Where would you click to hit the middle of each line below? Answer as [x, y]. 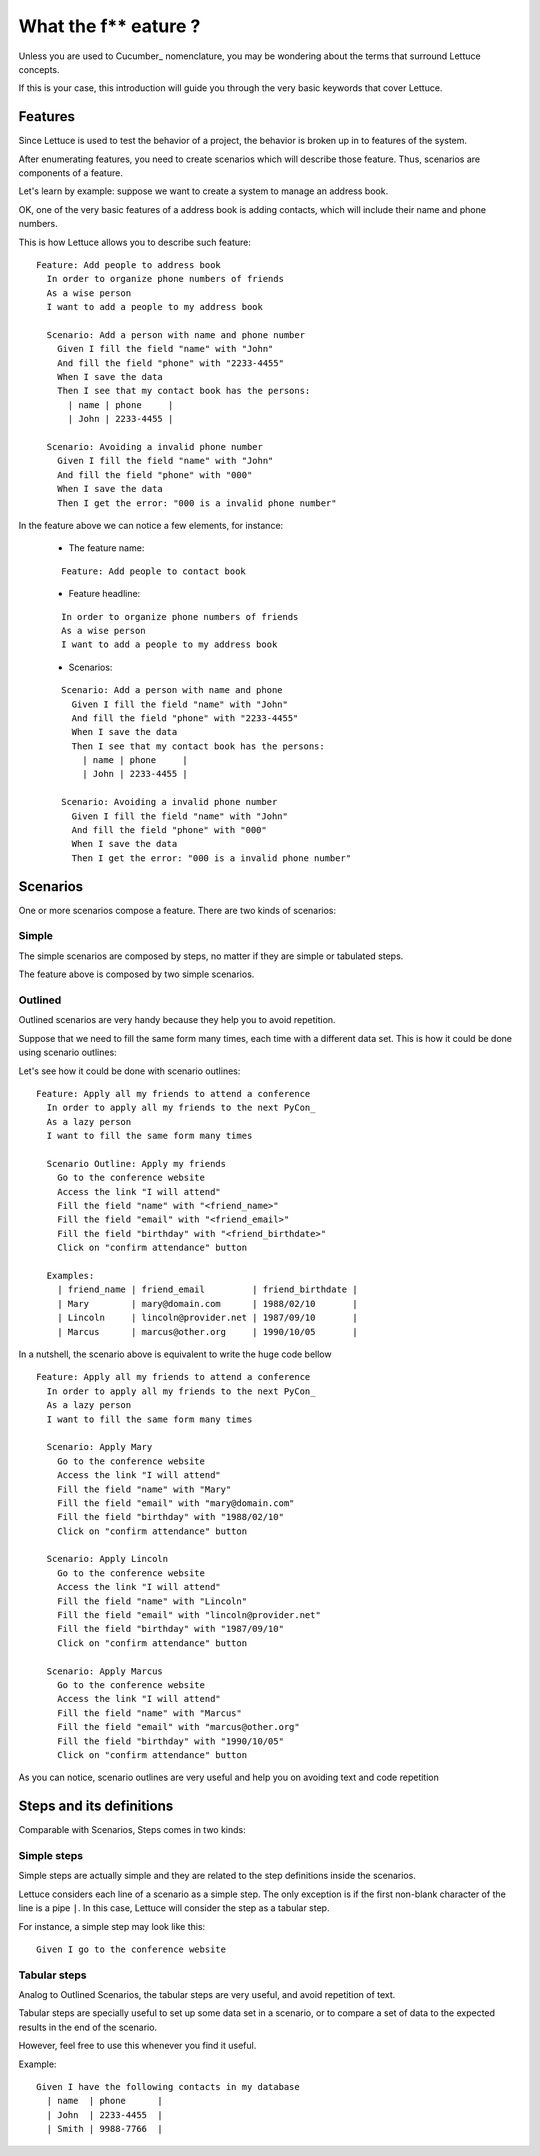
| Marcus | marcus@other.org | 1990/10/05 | [207, 1331]
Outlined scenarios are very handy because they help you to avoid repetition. [177, 1020]
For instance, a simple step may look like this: [112, 1926]
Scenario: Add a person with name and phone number [175, 334]
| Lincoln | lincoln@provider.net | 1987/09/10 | [207, 1318]
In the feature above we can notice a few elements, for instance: [151, 525]
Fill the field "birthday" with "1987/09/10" [170, 1629]
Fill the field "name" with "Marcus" [149, 1713]
